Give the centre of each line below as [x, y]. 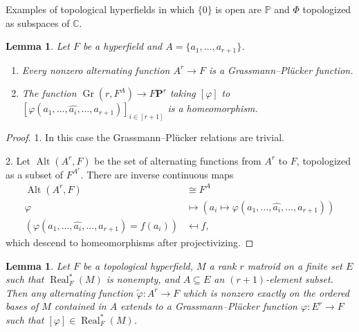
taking [183, 93]
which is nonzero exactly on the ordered [266, 292]
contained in [80, 306]
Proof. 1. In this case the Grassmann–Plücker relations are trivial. [145, 137]
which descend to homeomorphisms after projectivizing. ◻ [130, 242]
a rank [223, 265]
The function [49, 93]
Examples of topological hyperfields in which [100, 9]
